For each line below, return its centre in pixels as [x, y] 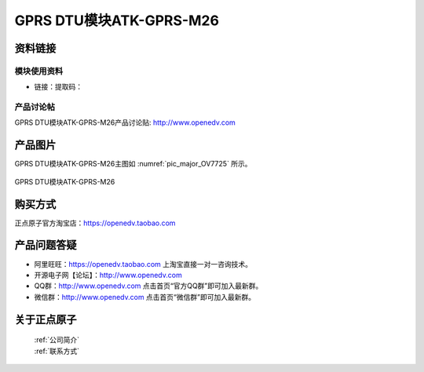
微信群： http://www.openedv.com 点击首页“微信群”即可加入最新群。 [144, 297]
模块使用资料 [39, 71]
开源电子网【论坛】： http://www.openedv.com [108, 275]
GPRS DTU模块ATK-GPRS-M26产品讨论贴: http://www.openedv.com [125, 122]
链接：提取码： [58, 87]
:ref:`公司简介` [57, 340]
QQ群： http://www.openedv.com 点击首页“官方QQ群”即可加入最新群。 [148, 286]
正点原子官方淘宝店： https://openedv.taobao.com [95, 223]
